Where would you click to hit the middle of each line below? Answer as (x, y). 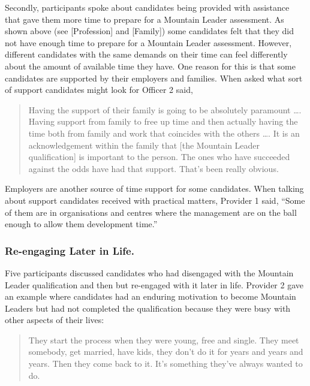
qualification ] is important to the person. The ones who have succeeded (159, 157)
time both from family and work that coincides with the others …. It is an (164, 133)
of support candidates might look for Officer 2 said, (99, 90)
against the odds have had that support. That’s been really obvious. (154, 168)
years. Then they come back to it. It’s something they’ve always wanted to (165, 364)
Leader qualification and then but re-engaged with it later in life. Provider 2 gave (154, 284)
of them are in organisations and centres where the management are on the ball (151, 212)
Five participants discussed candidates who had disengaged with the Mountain (149, 272)
